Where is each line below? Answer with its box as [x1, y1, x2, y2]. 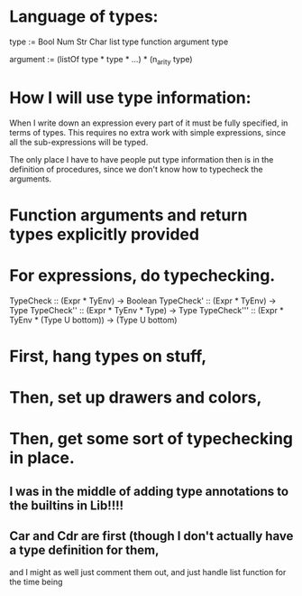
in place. [9, 448, 75, 469]
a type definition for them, [9, 543, 160, 558]
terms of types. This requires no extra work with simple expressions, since [9, 126, 287, 137]
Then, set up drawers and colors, [9, 387, 262, 408]
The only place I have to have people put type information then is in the [9, 154, 274, 164]
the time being [9, 576, 63, 587]
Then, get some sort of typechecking [9, 429, 294, 449]
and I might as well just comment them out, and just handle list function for [9, 566, 287, 577]
